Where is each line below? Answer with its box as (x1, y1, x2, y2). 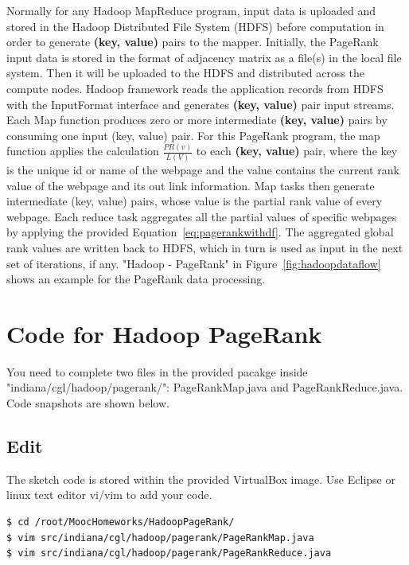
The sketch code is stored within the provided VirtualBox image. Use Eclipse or (6, 470, 395, 487)
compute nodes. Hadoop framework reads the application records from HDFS (6, 80, 384, 96)
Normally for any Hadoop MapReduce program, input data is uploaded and (6, 2, 376, 18)
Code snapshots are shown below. (6, 395, 169, 411)
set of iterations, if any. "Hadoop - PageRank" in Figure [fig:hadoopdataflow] (6, 255, 381, 271)
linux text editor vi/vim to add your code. (6, 486, 212, 503)
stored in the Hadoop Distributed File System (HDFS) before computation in (6, 18, 384, 34)
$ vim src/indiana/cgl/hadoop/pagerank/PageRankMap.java (6, 532, 314, 544)
